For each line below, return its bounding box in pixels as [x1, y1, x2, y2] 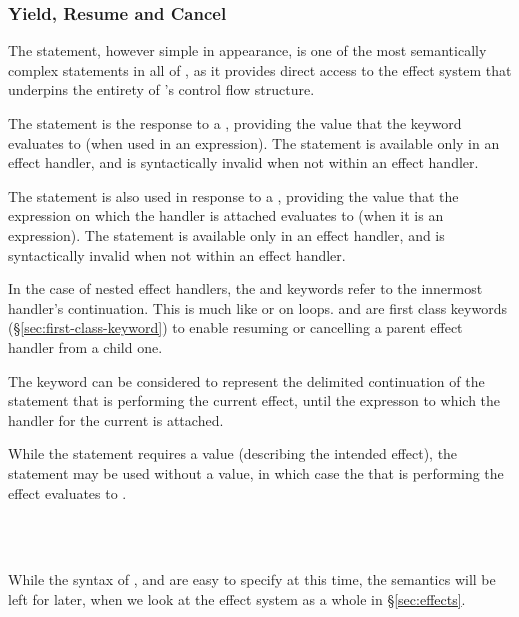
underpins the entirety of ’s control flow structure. [8, 79, 315, 100]
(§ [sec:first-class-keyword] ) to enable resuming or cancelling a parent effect [8, 317, 463, 338]
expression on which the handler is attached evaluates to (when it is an [8, 205, 444, 226]
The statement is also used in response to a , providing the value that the [8, 185, 459, 206]
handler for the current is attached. [8, 409, 224, 430]
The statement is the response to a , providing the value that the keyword [8, 113, 462, 133]
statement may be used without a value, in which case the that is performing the [8, 462, 504, 483]
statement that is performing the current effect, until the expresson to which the [8, 390, 501, 411]
